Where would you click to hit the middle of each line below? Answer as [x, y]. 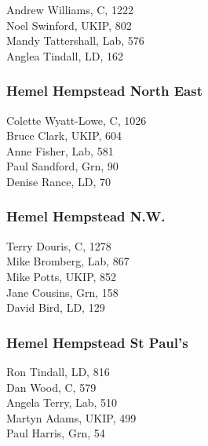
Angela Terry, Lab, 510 [62, 402]
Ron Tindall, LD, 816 [58, 371]
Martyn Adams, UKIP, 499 [71, 417]
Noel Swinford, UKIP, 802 [69, 25]
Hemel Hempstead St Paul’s [97, 342]
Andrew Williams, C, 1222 [70, 9]
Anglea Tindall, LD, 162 [65, 55]
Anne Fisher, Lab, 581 [60, 150]
